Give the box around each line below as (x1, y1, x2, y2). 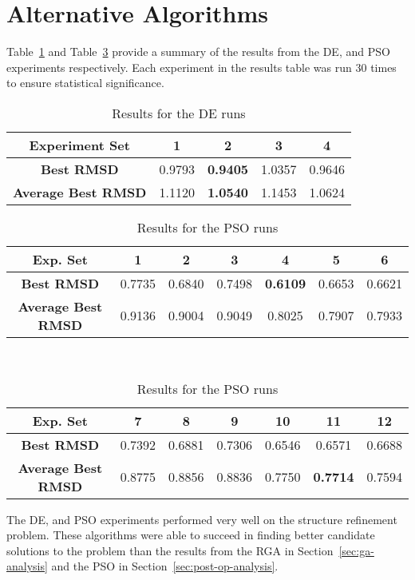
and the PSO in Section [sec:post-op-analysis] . (51, 558, 279, 574)
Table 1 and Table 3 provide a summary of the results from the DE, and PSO (6, 43, 390, 60)
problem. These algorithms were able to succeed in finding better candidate (6, 526, 375, 543)
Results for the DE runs (112, 103, 246, 122)
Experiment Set (29, 135, 130, 154)
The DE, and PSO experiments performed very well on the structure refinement (6, 510, 397, 527)
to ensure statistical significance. (6, 74, 164, 91)
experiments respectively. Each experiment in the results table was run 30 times (6, 58, 397, 75)
